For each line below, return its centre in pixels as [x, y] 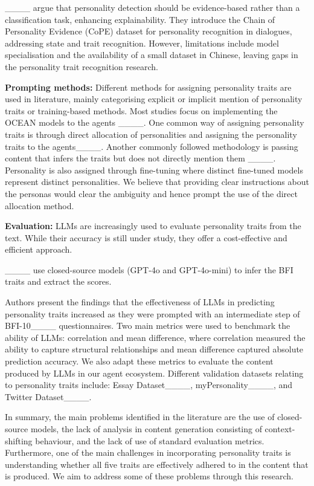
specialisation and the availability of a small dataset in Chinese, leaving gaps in [152, 55]
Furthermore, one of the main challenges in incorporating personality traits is [148, 452]
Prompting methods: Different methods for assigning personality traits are [148, 87]
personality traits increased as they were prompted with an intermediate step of [152, 313]
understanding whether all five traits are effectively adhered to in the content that [157, 464]
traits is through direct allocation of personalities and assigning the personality [151, 134]
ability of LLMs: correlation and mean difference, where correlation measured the [155, 337]
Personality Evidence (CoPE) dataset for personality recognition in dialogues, [149, 31]
